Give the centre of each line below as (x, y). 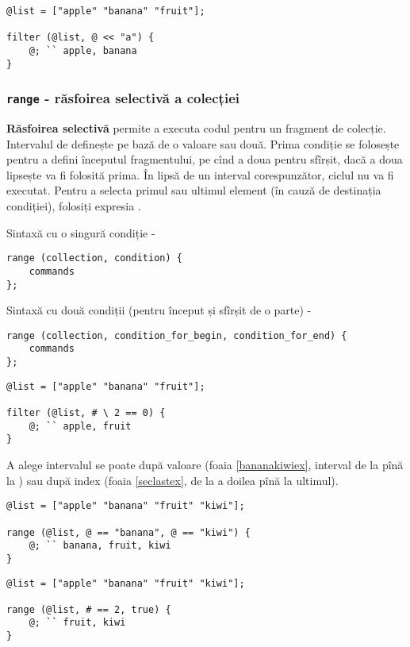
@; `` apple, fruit (80, 426)
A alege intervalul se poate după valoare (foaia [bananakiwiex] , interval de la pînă (205, 465)
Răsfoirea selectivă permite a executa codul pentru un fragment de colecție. (196, 128)
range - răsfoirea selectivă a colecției (123, 98)
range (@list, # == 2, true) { (89, 609)
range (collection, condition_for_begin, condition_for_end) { (177, 335)
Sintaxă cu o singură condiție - (81, 232)
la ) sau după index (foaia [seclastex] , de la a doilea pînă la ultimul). (172, 480)
